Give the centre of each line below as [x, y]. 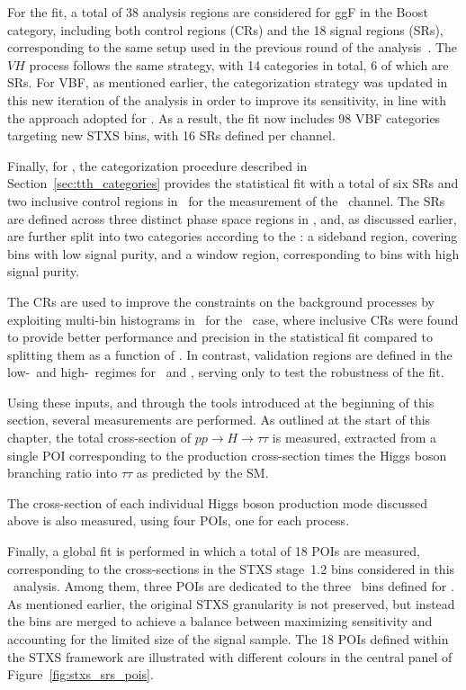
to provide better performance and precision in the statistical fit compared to [220, 337]
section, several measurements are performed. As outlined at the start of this [219, 420]
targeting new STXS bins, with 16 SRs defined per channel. [171, 135]
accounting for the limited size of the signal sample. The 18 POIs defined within [228, 639]
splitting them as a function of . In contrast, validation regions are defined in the [230, 354]
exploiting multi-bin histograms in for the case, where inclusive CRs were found [233, 319]
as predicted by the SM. [202, 473]
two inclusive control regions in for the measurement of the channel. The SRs [226, 200]
